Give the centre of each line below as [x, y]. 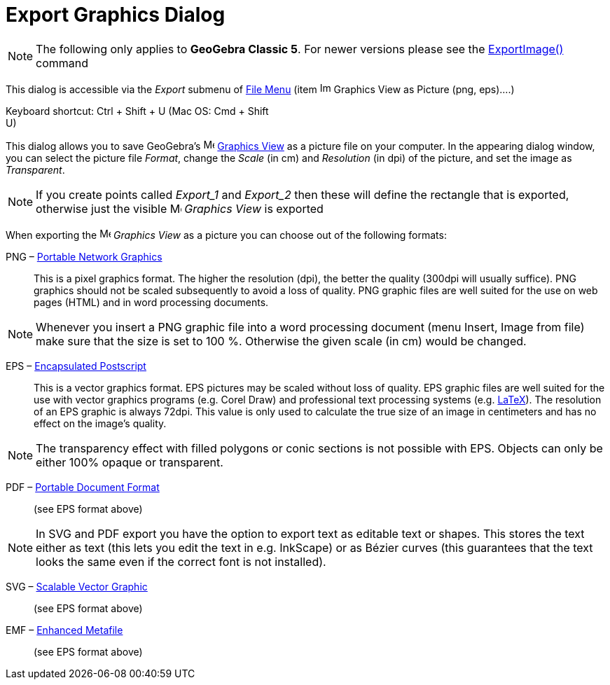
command [62, 63]
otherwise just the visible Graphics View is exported [180, 208]
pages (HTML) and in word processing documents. [151, 302]
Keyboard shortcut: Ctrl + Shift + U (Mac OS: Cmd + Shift [137, 111]
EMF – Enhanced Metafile [64, 630]
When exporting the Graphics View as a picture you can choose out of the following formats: [226, 235]
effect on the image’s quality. [100, 423]
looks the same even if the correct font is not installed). [181, 561]
